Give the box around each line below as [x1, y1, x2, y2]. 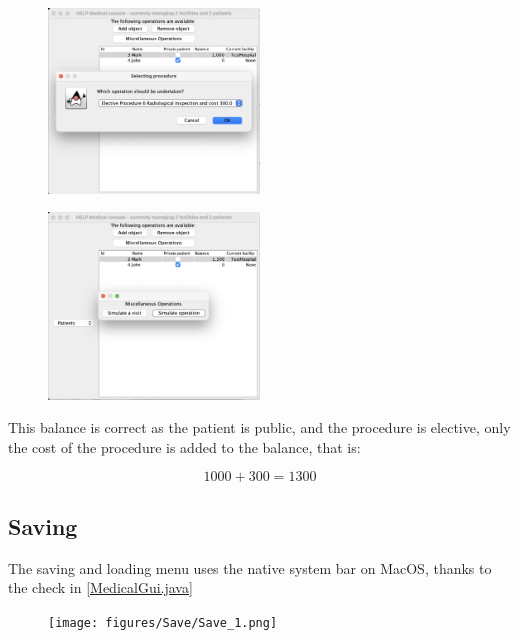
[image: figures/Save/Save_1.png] [48, 615, 278, 630]
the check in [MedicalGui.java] [8, 577, 193, 598]
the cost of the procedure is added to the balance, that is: [8, 436, 361, 457]
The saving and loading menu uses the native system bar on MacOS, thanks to [8, 557, 492, 578]
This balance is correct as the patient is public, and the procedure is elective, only [8, 417, 511, 438]
